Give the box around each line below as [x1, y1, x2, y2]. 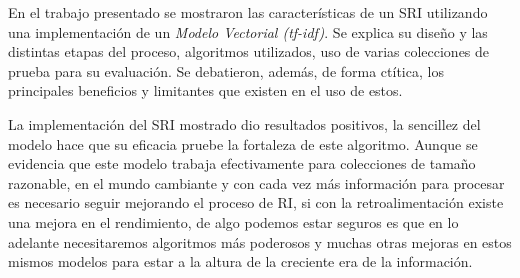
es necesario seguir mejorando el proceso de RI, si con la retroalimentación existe [8, 192, 504, 213]
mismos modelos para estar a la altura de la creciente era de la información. [8, 251, 473, 272]
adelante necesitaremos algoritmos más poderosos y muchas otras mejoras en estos [8, 231, 512, 252]
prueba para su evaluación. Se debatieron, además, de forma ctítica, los [8, 60, 444, 81]
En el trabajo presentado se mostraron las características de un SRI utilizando [8, 2, 488, 22]
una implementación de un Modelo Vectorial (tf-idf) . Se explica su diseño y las [8, 21, 488, 42]
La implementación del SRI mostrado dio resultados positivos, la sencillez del [8, 113, 481, 134]
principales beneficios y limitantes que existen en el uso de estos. [8, 80, 403, 101]
